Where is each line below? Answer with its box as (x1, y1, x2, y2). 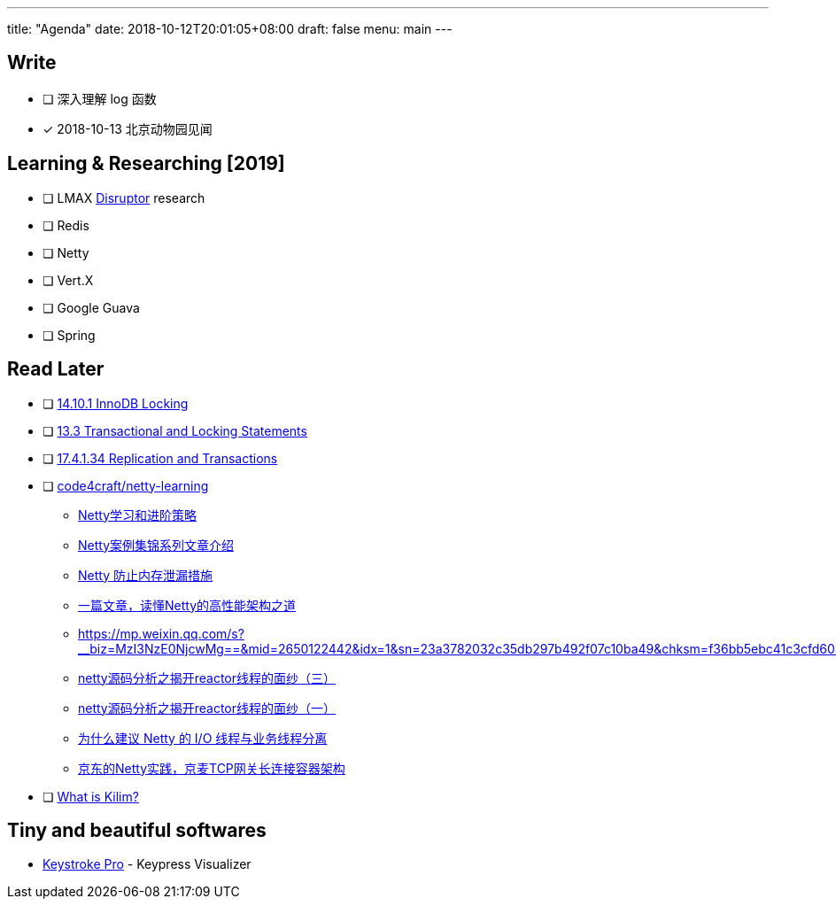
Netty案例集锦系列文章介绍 (78, 537, 235, 553)
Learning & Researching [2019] (7, 152, 285, 175)
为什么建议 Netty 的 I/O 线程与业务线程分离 (78, 730, 328, 746)
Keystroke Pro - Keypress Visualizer (43, 856, 252, 872)
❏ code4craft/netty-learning (43, 477, 209, 493)
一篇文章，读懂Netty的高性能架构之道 (78, 597, 297, 613)
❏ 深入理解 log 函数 (43, 90, 157, 106)
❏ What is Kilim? (43, 788, 139, 804)
